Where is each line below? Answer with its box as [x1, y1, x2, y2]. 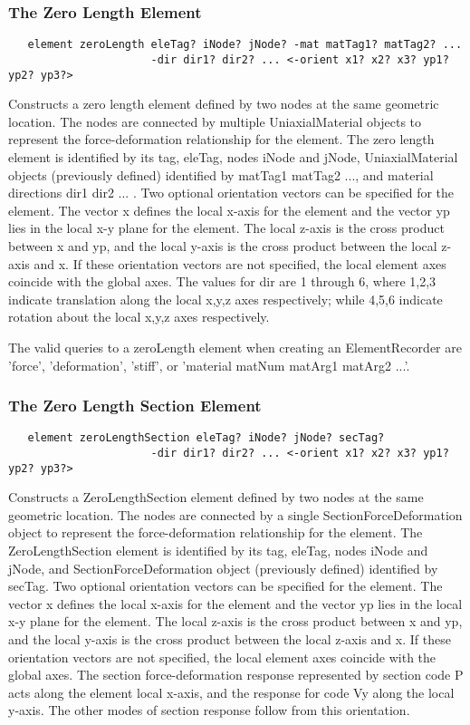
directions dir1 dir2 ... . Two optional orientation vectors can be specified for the [8, 183, 455, 202]
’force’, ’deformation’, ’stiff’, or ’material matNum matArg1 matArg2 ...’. [8, 355, 410, 374]
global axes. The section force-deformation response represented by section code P [8, 665, 464, 684]
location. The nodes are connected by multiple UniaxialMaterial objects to [8, 111, 422, 130]
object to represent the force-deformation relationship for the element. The [8, 523, 423, 542]
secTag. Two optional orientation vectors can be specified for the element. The [8, 576, 443, 595]
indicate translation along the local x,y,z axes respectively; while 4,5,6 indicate [8, 289, 443, 308]
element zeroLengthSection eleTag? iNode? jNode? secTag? [27, 431, 385, 445]
